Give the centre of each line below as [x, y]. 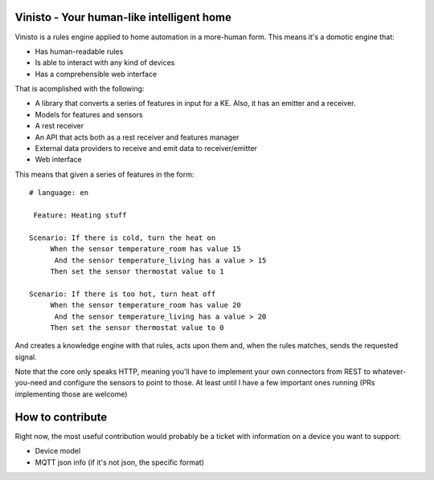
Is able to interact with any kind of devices [105, 63]
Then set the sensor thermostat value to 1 [137, 271]
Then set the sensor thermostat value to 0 [137, 327]
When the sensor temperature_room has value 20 [145, 305]
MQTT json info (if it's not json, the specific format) [120, 462]
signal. [26, 356]
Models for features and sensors [89, 114]
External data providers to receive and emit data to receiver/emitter [146, 148]
